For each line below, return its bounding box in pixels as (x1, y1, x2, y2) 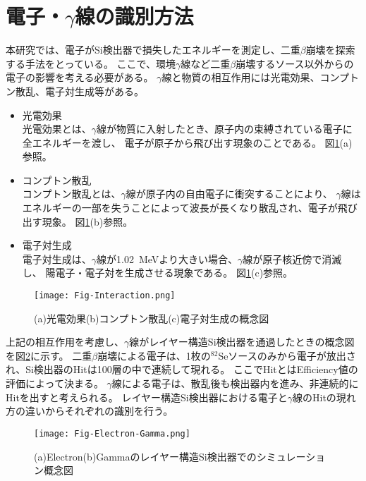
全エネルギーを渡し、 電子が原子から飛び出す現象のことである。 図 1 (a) (22, 135, 353, 150)
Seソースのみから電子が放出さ (218, 348, 356, 363)
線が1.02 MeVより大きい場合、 (97, 251, 238, 266)
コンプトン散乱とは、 (22, 186, 121, 201)
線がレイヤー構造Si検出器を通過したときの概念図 (129, 334, 355, 349)
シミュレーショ (256, 449, 326, 463)
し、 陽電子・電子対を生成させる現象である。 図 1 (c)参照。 (22, 265, 293, 280)
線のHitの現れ (293, 389, 356, 404)
